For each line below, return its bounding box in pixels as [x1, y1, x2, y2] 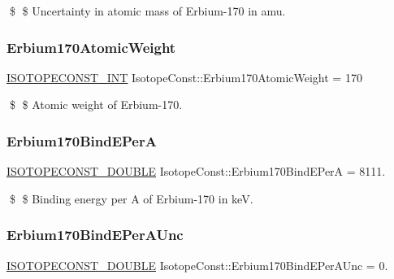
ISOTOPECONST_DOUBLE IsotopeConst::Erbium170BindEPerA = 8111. [6, 163, 386, 180]
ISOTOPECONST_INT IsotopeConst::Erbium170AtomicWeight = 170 [6, 68, 362, 85]
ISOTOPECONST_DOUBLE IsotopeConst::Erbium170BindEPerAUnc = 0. [6, 256, 388, 273]
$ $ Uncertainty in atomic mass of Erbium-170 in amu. [9, 2, 286, 19]
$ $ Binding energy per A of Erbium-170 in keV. [9, 190, 253, 207]
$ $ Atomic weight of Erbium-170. [9, 96, 183, 113]
